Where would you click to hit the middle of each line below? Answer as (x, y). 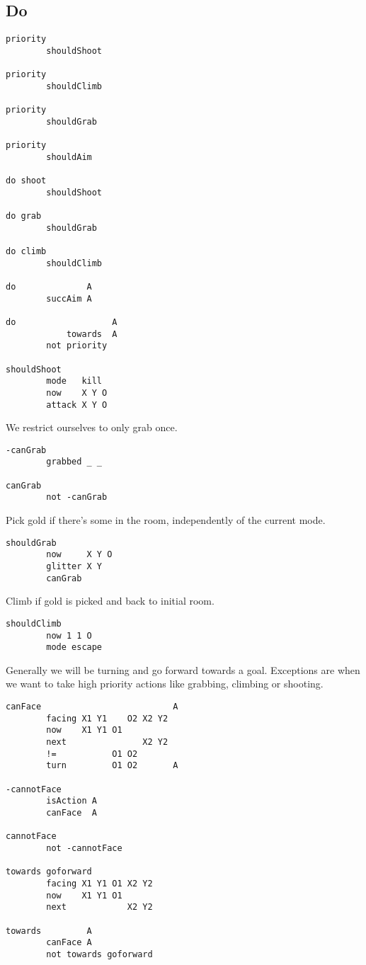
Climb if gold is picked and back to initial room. (110, 601)
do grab (24, 216)
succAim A (69, 298)
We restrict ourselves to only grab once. (92, 427)
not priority (77, 346)
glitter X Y (74, 566)
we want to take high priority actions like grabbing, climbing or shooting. (165, 684)
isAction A (72, 801)
